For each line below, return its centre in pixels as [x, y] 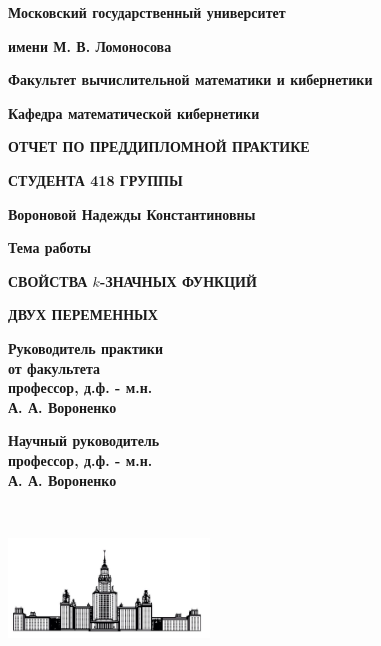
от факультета [54, 367]
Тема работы [50, 247]
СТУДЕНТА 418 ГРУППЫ [95, 179]
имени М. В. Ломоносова [90, 45]
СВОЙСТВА [48, 280]
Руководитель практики [86, 347]
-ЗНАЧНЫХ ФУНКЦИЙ [178, 280]
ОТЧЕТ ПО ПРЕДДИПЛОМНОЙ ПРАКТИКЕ [159, 146]
